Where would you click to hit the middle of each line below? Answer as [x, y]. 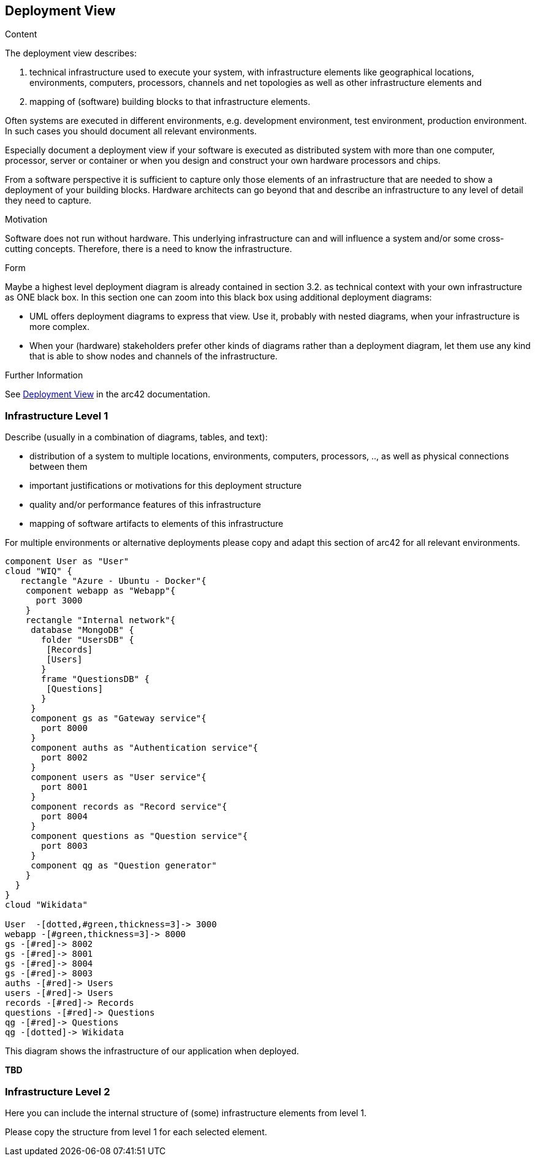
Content [21, 34]
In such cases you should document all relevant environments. [131, 131]
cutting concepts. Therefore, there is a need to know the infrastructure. [149, 249]
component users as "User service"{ [119, 777]
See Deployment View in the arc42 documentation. [108, 394]
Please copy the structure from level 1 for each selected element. [136, 1132]
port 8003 [64, 846]
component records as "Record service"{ [129, 807]
